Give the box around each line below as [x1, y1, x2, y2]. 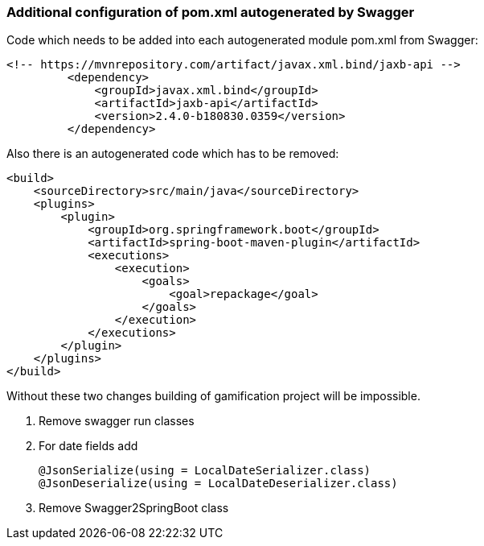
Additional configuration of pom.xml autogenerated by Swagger [6, 4, 415, 20]
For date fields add [39, 439, 138, 453]
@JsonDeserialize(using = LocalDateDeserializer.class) [39, 477, 398, 490]
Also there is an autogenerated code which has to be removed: [6, 147, 339, 161]
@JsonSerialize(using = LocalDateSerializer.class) [39, 464, 371, 478]
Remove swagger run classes [39, 414, 195, 428]
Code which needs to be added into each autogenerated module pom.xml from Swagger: [6, 33, 478, 48]
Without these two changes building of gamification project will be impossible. [6, 389, 420, 403]
